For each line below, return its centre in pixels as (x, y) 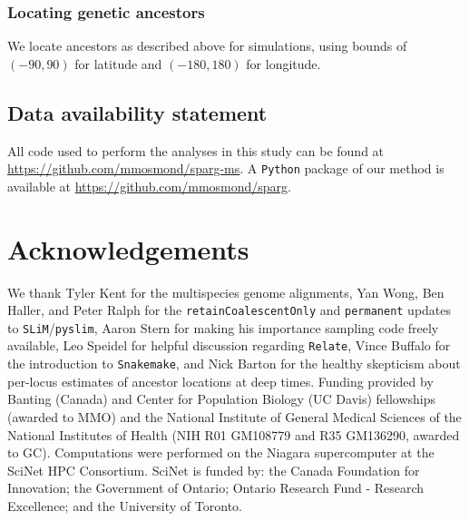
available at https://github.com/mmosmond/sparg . (149, 186)
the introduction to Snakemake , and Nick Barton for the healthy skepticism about (234, 364)
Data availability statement (137, 112)
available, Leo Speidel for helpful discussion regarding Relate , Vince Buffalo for (229, 345)
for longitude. (283, 63)
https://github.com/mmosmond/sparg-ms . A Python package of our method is (226, 168)
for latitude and (118, 63)
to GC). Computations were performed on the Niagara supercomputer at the (221, 452)
